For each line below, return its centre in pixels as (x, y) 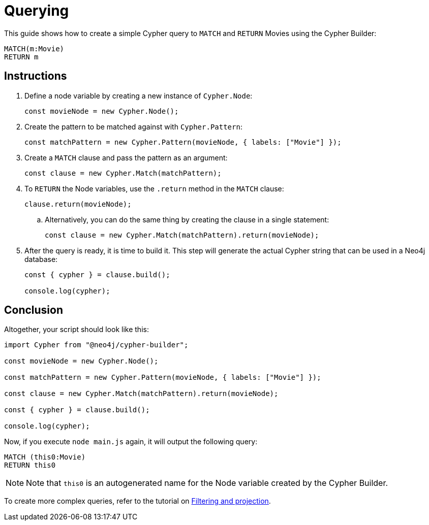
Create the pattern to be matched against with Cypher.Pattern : (133, 126)
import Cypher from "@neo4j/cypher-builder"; (96, 345)
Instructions (36, 76)
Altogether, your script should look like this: (76, 330)
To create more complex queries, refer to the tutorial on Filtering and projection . (137, 501)
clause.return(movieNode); (78, 204)
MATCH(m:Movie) (34, 48)
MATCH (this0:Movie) (45, 457)
